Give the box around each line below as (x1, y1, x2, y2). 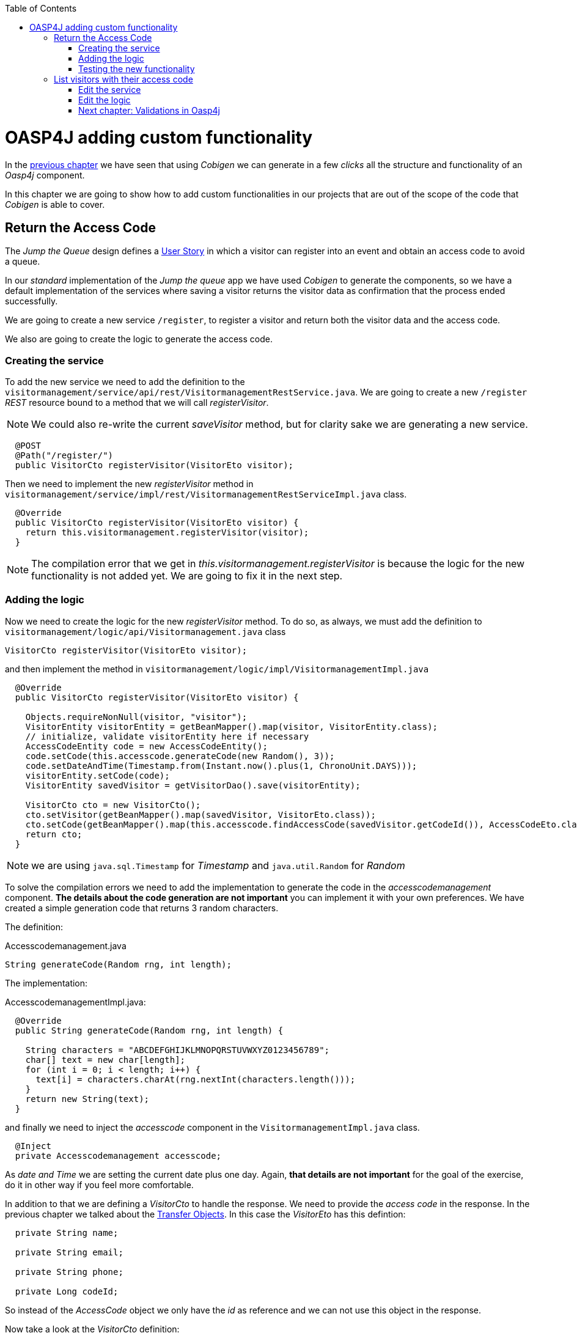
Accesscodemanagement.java (5, 940, 127, 951)
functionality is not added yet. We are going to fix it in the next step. (31, 570, 343, 582)
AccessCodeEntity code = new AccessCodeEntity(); (25, 741, 268, 751)
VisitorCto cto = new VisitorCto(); (25, 799, 201, 810)
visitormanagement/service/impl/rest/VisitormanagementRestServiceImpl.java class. (5, 489, 407, 500)
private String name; (15, 1227, 119, 1238)
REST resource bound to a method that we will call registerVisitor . (5, 397, 269, 408)
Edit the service (78, 84, 141, 95)
